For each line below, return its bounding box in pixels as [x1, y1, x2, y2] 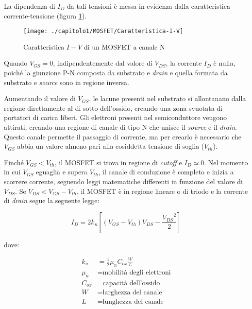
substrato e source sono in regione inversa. [4, 77, 129, 87]
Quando [4, 58, 28, 68]
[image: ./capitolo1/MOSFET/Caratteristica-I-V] [23, 28, 184, 35]
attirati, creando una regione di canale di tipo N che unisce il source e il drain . [4, 122, 237, 132]
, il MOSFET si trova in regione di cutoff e [54, 157, 182, 167]
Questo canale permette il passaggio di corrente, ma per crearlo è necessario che [4, 131, 242, 141]
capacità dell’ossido [102, 279, 160, 287]
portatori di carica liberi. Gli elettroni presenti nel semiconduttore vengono [4, 112, 227, 122]
